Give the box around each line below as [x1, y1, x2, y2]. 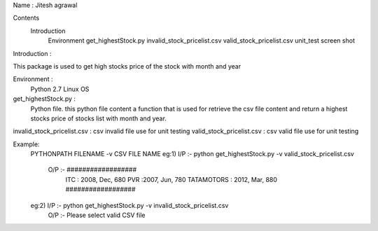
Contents [13, 14, 40, 22]
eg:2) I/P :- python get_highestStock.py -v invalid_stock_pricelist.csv [30, 201, 229, 209]
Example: [13, 140, 40, 148]
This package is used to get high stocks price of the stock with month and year [13, 62, 241, 70]
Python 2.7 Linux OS [30, 85, 90, 93]
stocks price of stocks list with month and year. [30, 114, 167, 122]
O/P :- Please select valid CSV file [48, 211, 146, 220]
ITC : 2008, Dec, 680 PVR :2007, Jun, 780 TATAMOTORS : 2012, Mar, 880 [65, 175, 278, 183]
